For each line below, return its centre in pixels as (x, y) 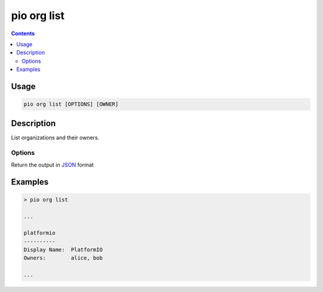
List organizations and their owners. (55, 137)
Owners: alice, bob (63, 258)
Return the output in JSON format (52, 165)
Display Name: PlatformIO (63, 250)
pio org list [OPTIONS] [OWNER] (71, 104)
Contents (23, 33)
